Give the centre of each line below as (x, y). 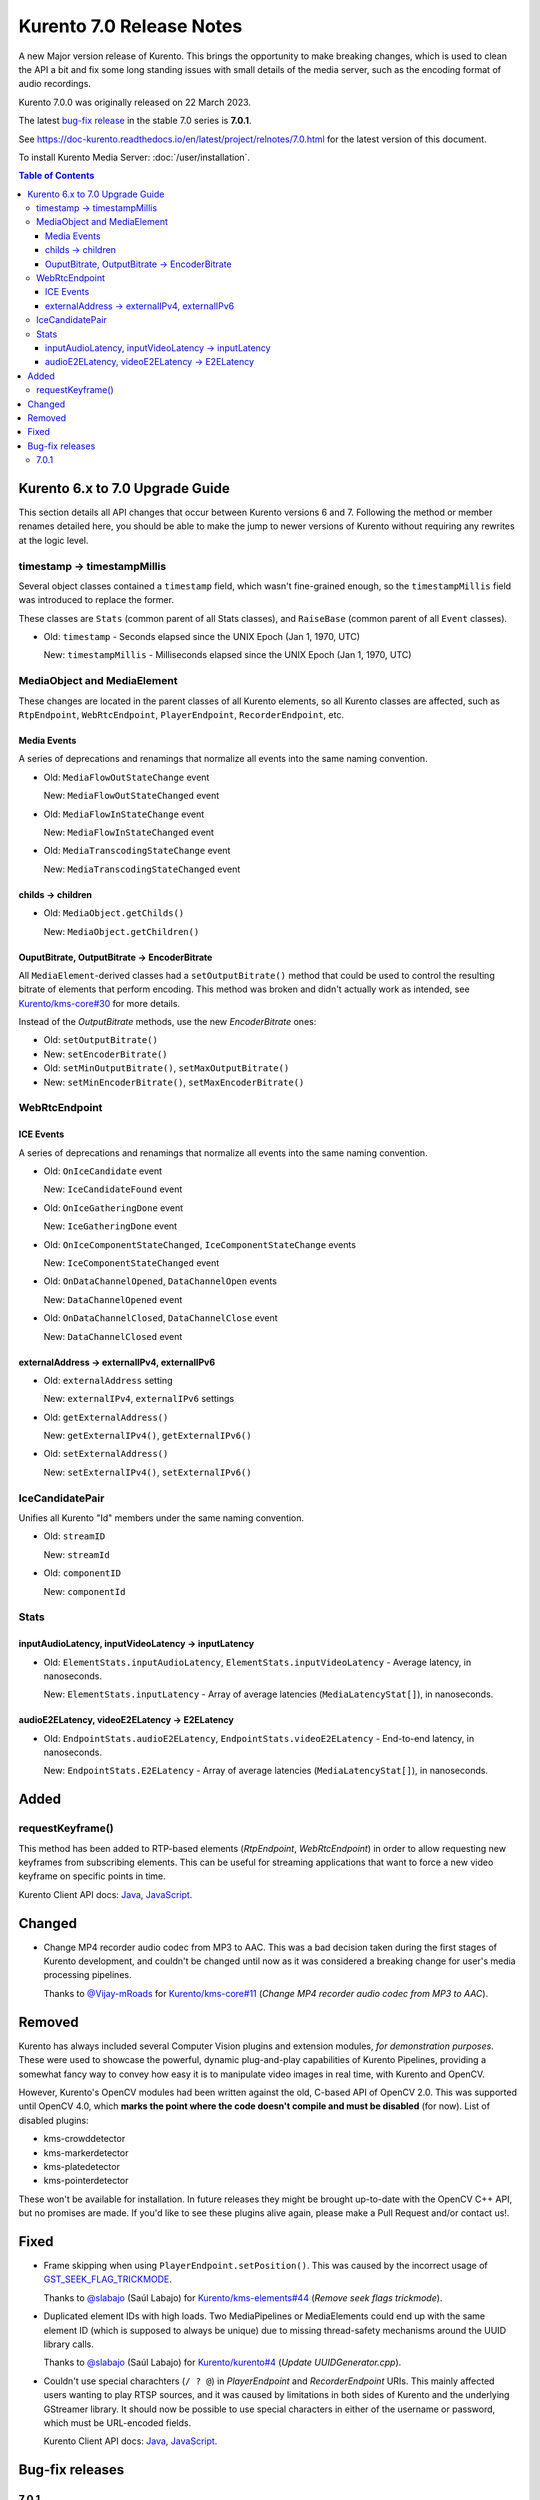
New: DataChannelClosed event (113, 1336)
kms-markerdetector (86, 2152)
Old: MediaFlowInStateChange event (124, 814)
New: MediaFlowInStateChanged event (129, 832)
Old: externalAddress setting (108, 1380)
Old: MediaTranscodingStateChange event (137, 851)
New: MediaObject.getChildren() (121, 931)
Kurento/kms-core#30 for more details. (99, 1003)
